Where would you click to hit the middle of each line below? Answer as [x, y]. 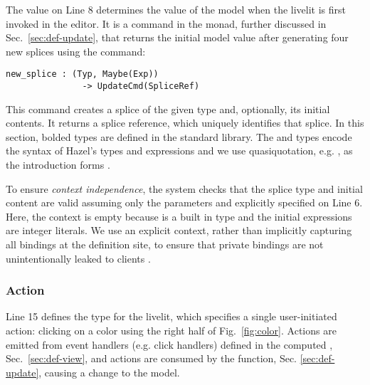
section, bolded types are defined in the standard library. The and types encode [179, 136]
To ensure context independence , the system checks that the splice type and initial [184, 188]
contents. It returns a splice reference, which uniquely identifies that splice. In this [185, 123]
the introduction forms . [58, 165]
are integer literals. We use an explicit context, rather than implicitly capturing [179, 230]
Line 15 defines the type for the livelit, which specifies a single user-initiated [171, 316]
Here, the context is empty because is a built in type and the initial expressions [179, 216]
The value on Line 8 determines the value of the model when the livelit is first [176, 9]
